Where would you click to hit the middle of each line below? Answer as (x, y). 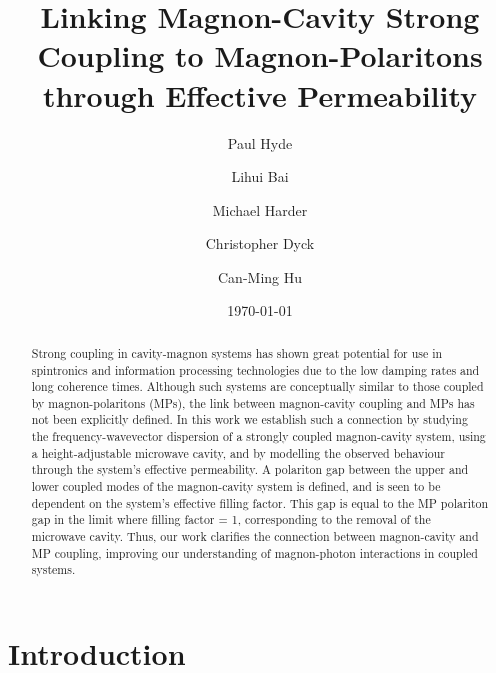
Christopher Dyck (260, 243)
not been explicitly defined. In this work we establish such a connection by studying (249, 419)
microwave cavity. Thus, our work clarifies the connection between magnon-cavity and (255, 536)
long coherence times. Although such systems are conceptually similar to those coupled (257, 386)
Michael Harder (260, 209)
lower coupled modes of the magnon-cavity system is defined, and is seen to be (236, 486)
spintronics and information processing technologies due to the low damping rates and (255, 369)
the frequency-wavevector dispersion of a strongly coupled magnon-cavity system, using (258, 436)
